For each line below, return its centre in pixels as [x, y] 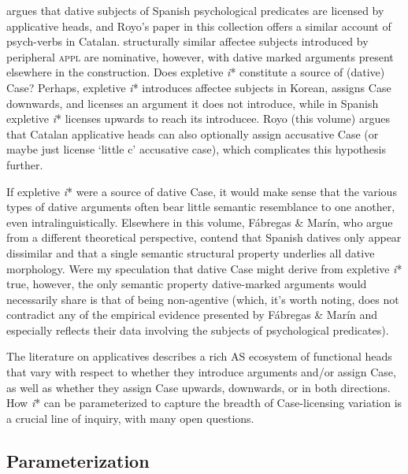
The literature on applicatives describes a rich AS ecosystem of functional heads [199, 356]
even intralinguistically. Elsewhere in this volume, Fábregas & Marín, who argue [200, 222]
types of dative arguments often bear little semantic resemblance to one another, [201, 207]
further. [25, 164]
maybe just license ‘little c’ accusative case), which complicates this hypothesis [196, 149]
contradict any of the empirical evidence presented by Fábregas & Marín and [192, 315]
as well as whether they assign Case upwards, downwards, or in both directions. [198, 387]
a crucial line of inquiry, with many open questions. [130, 418]
